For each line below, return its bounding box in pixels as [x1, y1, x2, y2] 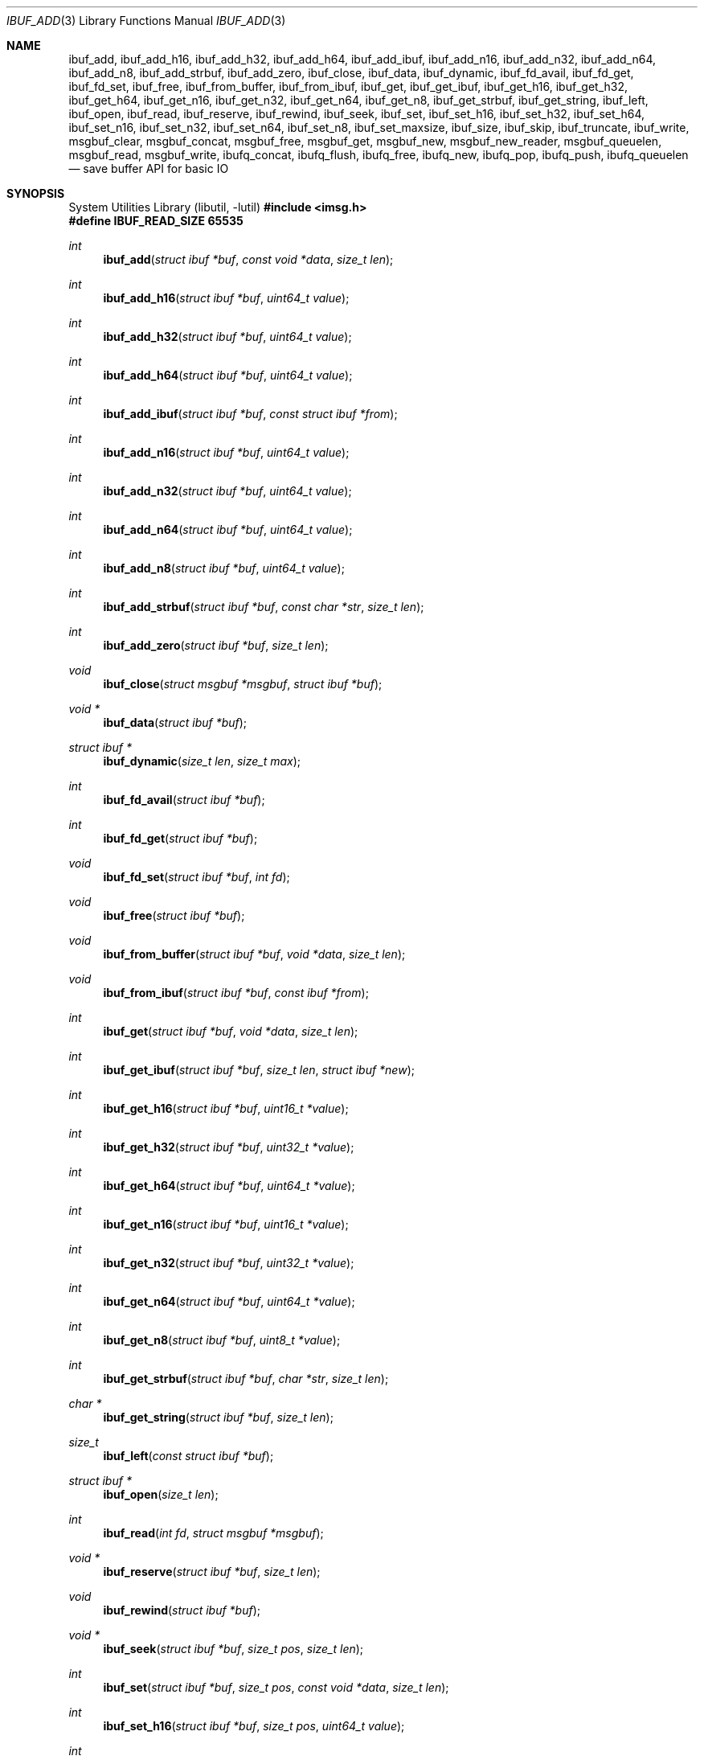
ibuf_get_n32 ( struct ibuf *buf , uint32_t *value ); [103, 1256, 354, 1270]
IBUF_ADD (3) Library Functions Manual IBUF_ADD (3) [6, 14, 286, 27]
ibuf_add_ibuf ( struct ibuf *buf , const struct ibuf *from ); [103, 407, 398, 421]
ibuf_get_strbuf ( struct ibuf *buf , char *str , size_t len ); [103, 1372, 389, 1385]
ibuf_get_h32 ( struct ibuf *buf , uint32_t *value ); [103, 1140, 354, 1154]
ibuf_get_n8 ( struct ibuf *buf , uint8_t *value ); [103, 1333, 341, 1347]
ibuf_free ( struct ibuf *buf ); [103, 909, 245, 922]
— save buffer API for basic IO [68, 162, 229, 175]
